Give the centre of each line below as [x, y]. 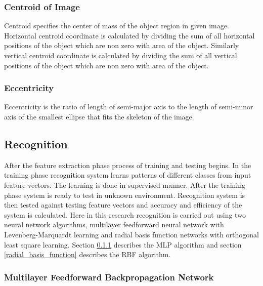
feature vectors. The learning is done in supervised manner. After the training [125, 185]
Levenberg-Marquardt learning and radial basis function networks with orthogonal [131, 234]
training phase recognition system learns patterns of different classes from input [128, 175]
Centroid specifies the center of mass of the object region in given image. [117, 26]
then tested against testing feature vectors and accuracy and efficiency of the [123, 205]
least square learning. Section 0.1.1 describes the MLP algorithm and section [123, 244]
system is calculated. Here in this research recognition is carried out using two [125, 214]
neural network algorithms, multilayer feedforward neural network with [114, 224]
